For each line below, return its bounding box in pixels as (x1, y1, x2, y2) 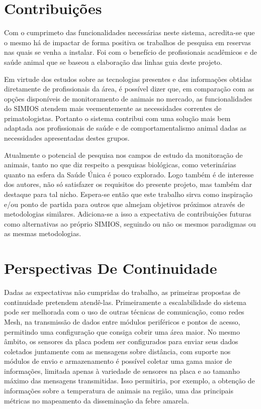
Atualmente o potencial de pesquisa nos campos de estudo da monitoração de (4, 149, 243, 160)
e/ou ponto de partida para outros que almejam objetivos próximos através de (4, 198, 245, 209)
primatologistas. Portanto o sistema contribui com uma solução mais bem (4, 113, 231, 123)
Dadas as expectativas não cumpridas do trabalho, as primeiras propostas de (4, 287, 240, 297)
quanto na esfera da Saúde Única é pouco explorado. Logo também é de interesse (4, 169, 254, 179)
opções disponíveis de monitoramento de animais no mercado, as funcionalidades (4, 93, 252, 104)
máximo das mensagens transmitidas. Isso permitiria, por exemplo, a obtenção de (4, 375, 255, 386)
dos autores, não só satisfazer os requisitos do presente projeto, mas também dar (4, 179, 252, 189)
